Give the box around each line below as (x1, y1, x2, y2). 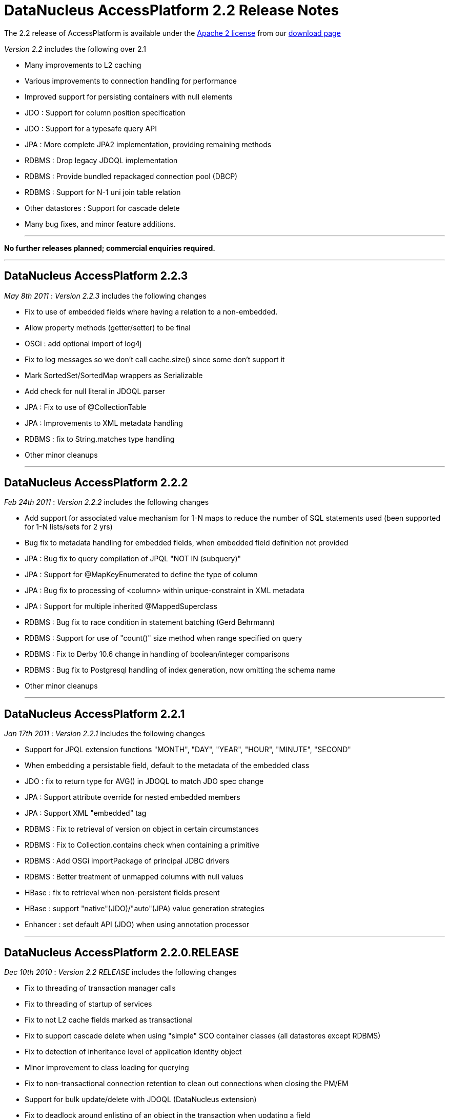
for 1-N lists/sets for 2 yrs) (25, 522, 113, 532)
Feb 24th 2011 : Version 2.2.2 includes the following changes (4, 498, 209, 507)
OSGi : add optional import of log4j (25, 339, 142, 348)
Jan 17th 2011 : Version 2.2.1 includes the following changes (4, 729, 205, 738)
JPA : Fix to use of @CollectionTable (25, 402, 147, 411)
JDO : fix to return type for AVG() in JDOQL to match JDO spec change (25, 777, 264, 786)
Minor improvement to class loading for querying (25, 1063, 189, 1072)
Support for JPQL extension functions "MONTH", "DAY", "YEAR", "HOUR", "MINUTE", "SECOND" (25, 745, 351, 754)
